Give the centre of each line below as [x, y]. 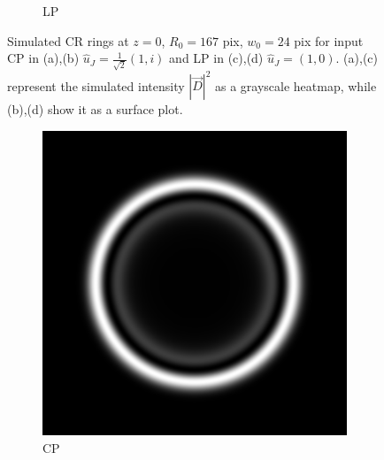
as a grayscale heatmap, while [296, 85]
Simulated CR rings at [68, 40]
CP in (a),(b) [43, 58]
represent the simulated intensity [96, 85]
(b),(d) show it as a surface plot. [95, 109]
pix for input [329, 40]
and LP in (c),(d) [216, 58]
